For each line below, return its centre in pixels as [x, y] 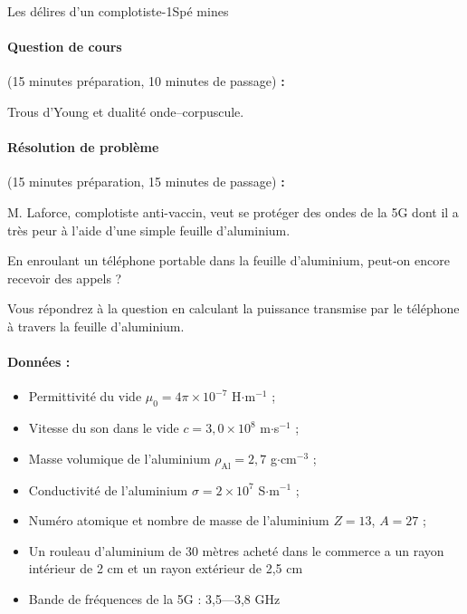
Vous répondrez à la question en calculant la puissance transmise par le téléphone [233, 308]
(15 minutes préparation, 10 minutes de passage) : [146, 81]
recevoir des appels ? [65, 278]
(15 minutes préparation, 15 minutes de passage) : [146, 182]
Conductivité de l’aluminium [108, 489]
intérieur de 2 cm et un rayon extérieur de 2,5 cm [166, 568]
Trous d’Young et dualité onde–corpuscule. [126, 111]
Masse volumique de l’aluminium [119, 458]
